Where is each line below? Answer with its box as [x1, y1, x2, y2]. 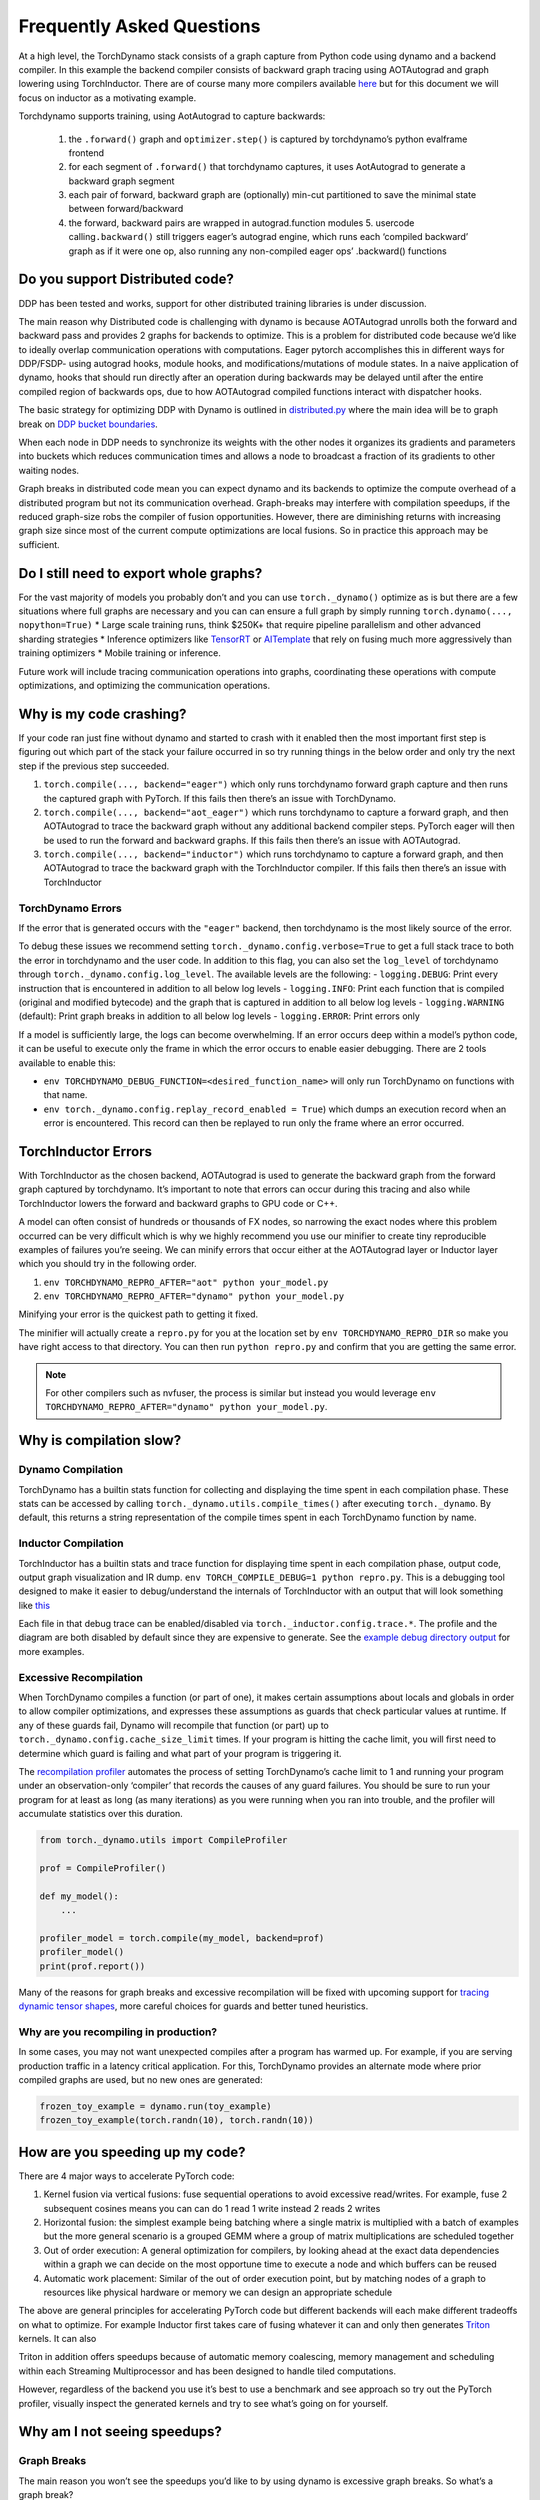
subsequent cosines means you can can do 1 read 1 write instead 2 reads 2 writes [43, 2202, 381, 2214]
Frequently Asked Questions [18, 15, 261, 37]
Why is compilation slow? [18, 1432, 182, 1449]
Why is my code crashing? [18, 705, 187, 722]
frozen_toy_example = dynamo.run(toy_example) [39, 2100, 272, 2112]
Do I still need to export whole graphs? [18, 565, 263, 582]
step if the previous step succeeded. [18, 760, 170, 772]
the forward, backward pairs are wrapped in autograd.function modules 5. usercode [68, 216, 415, 229]
